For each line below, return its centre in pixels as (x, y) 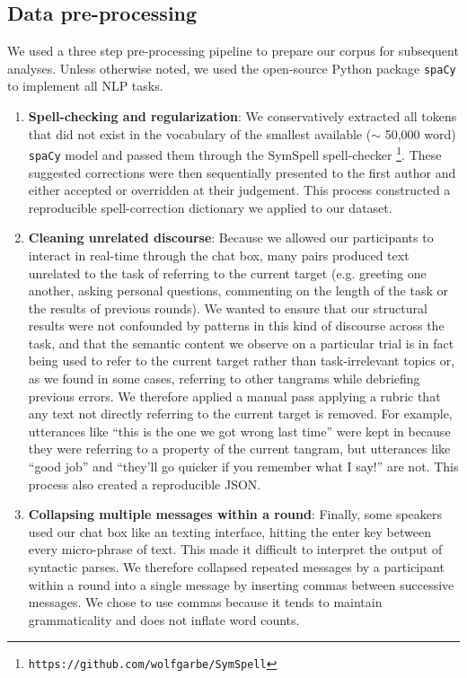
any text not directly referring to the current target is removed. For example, (240, 414)
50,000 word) (420, 133)
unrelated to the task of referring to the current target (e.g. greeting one (227, 273)
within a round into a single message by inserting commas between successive (241, 584)
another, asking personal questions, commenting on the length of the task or (238, 291)
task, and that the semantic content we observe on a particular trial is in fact (241, 343)
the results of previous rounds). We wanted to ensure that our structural (228, 308)
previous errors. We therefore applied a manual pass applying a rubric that (234, 396)
